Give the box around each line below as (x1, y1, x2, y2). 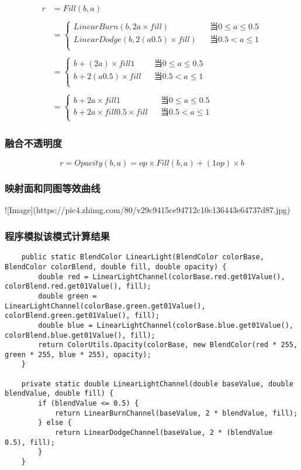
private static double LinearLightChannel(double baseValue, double (21, 379, 293, 388)
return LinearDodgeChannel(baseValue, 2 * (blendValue (54, 428, 273, 437)
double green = (38, 291, 97, 300)
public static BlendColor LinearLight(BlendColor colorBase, (21, 253, 264, 262)
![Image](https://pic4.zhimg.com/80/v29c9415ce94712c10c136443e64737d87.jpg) (5, 204, 290, 216)
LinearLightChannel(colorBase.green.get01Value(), (5, 301, 206, 310)
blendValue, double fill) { (5, 389, 114, 398)
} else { (38, 418, 72, 427)
